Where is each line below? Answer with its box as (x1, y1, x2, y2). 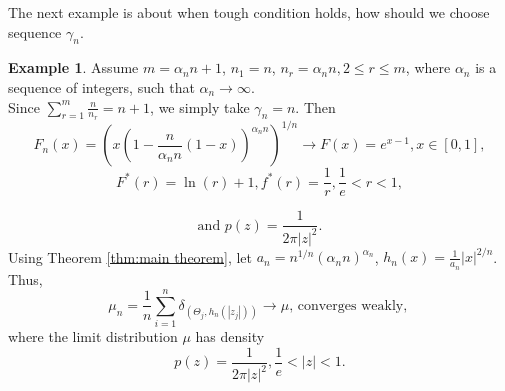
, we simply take (150, 96, 250, 117)
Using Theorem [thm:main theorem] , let (8, 246, 252, 267)
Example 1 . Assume (8, 57, 139, 78)
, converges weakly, (289, 298, 408, 313)
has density (195, 326, 265, 347)
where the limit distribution (8, 326, 178, 347)
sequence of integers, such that (8, 76, 195, 97)
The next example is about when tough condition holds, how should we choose (8, 2, 490, 22)
